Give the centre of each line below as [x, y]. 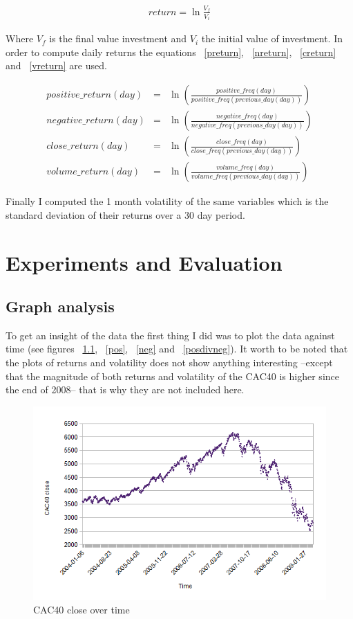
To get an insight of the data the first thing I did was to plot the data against [170, 335]
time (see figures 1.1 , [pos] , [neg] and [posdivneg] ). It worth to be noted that [177, 349]
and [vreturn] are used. [56, 65]
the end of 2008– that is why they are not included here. [125, 389]
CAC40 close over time [82, 610]
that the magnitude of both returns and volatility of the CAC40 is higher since [172, 376]
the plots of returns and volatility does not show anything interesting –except [169, 362]
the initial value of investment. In [272, 38]
